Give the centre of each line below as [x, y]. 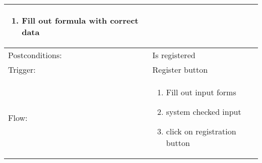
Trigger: [22, 69]
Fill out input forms [201, 92]
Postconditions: [35, 55]
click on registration [201, 131]
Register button [180, 69]
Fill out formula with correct [80, 20]
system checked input [204, 112]
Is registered [174, 55]
